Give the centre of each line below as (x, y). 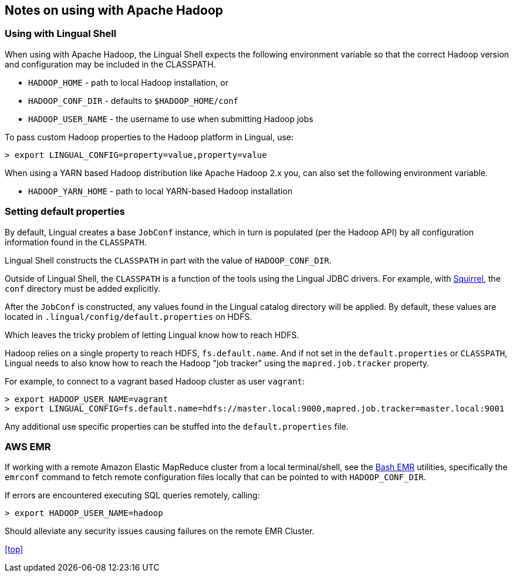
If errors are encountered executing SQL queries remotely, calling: (132, 495)
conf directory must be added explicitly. (83, 288)
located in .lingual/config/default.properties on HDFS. (129, 316)
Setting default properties (65, 212)
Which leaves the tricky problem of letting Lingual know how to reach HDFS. (152, 335)
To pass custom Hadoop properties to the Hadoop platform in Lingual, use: (149, 137)
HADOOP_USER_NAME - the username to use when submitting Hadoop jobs (171, 119)
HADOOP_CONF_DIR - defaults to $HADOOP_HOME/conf (134, 100)
